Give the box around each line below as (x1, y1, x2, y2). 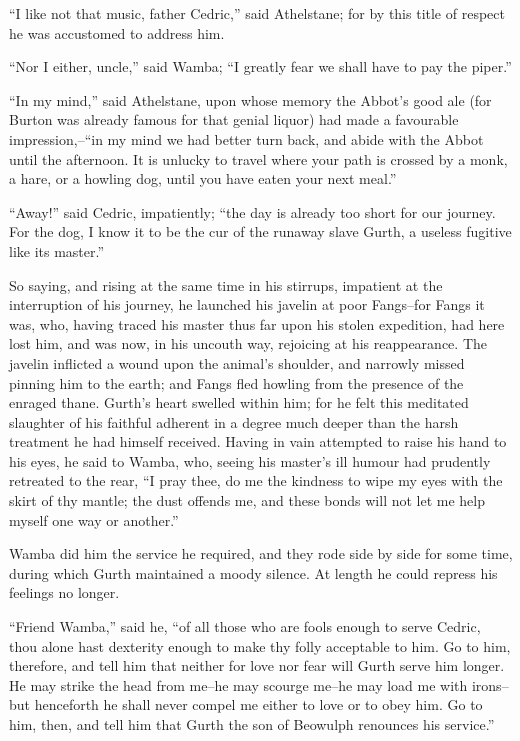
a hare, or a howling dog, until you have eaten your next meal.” (9, 168, 397, 189)
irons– (471, 674, 509, 695)
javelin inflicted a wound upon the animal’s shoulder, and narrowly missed (9, 352, 465, 373)
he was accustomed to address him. (9, 22, 225, 43)
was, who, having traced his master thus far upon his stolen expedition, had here (9, 313, 505, 334)
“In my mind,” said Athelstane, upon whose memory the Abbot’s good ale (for (9, 89, 492, 110)
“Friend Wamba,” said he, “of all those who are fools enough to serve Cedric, (9, 616, 481, 637)
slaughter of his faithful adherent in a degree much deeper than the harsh (9, 411, 459, 432)
